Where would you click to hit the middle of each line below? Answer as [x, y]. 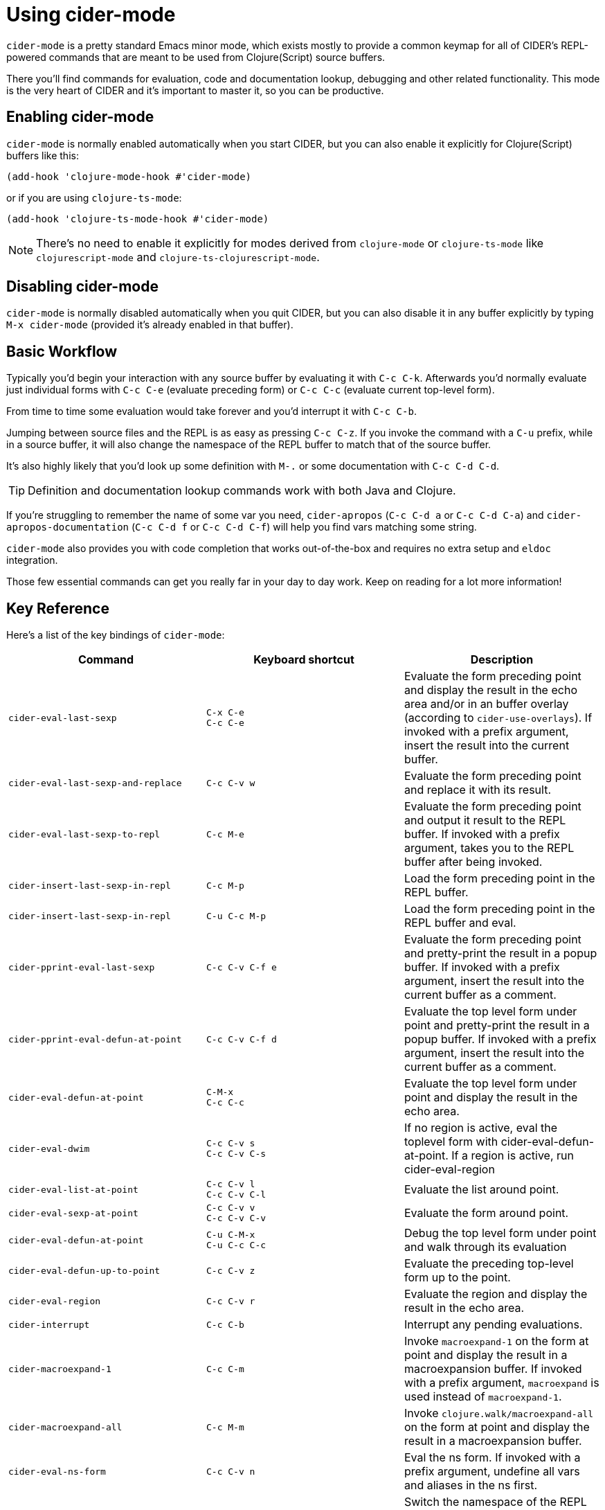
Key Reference [58, 608]
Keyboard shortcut [304, 660]
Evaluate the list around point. [481, 1190]
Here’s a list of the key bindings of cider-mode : [116, 635]
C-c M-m [225, 1427]
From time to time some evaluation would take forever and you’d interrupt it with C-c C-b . [211, 411]
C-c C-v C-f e [241, 967]
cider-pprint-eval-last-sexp [82, 967]
